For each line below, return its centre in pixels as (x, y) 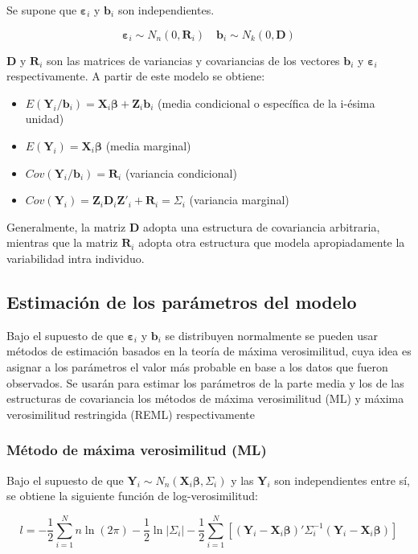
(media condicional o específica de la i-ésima (266, 103)
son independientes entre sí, (342, 480)
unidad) (45, 119)
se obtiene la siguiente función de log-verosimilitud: (132, 496)
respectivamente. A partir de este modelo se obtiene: (136, 76)
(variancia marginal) (239, 200)
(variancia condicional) (181, 172)
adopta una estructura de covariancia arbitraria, (262, 226)
